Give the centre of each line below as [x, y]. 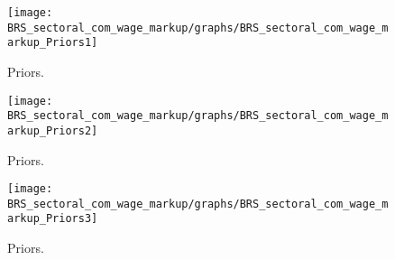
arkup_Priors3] [53, 219]
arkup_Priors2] [53, 130]
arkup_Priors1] [53, 43]
